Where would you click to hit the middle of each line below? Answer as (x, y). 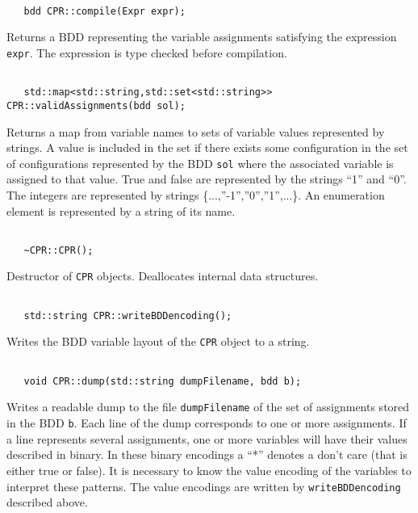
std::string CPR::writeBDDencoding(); (128, 315)
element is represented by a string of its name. (121, 210)
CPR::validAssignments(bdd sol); (96, 105)
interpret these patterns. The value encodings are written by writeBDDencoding (204, 486)
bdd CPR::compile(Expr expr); (104, 11)
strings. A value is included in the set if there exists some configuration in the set (207, 147)
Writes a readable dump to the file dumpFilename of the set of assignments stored (208, 407)
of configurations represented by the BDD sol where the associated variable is (200, 163)
